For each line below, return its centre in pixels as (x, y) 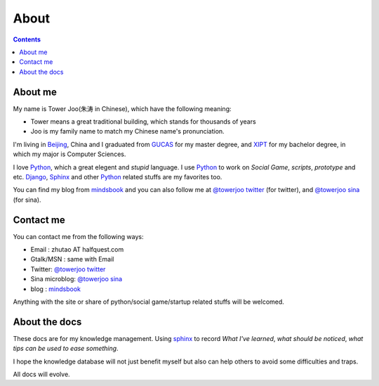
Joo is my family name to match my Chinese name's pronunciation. (127, 131)
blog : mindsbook (55, 289)
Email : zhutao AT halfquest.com (77, 250)
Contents (27, 39)
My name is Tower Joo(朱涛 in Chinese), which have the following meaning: (122, 108)
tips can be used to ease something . (66, 349)
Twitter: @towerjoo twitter (68, 269)
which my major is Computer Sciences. (69, 154)
